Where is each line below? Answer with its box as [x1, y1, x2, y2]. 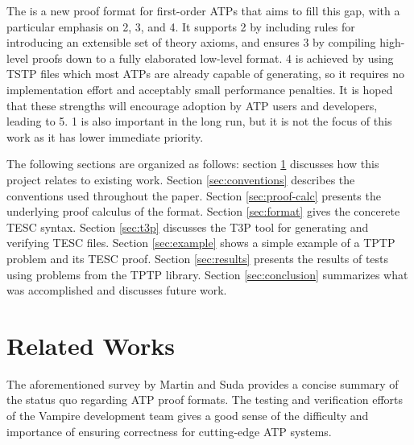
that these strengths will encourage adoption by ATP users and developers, [6, 97, 378, 113]
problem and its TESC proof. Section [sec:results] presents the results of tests [6, 249, 389, 266]
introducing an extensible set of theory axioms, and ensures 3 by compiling [6, 34, 376, 51]
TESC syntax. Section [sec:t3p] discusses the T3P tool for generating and [6, 218, 369, 235]
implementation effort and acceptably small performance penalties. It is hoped [6, 80, 393, 97]
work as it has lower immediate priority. [6, 128, 204, 145]
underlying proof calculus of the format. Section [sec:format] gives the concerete [6, 203, 400, 220]
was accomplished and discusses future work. [6, 282, 227, 299]
